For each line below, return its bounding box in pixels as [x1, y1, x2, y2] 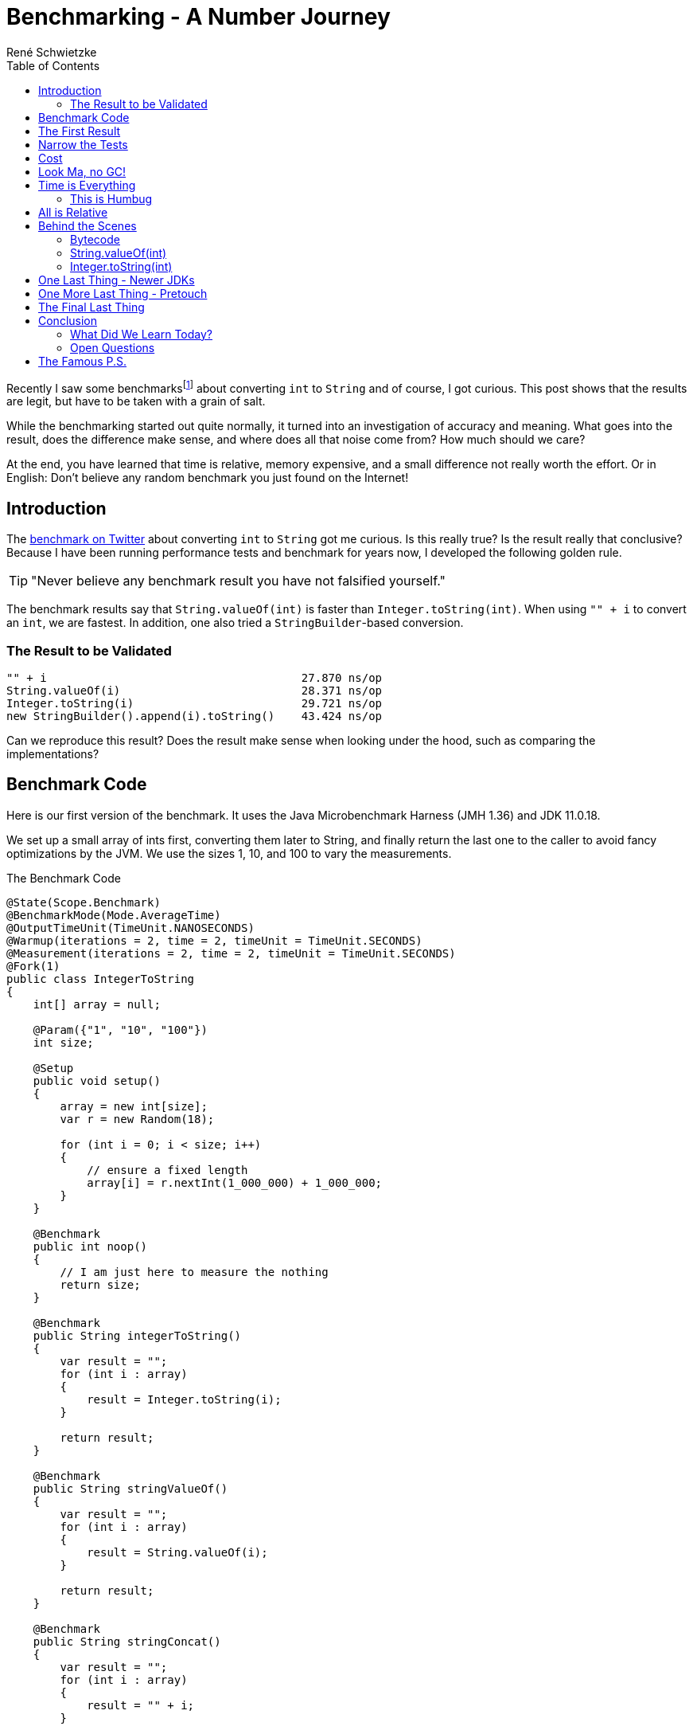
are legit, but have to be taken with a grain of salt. [6, 394, 266, 409]
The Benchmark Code [6, 871, 121, 885]
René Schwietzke [6, 45, 97, 59]
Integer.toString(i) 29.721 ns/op [6, 697, 383, 710]
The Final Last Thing [38, 299, 145, 314]
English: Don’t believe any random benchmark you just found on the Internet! [6, 471, 409, 485]
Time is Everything [38, 178, 136, 192]
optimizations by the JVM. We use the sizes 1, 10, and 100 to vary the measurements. [6, 846, 452, 860]
